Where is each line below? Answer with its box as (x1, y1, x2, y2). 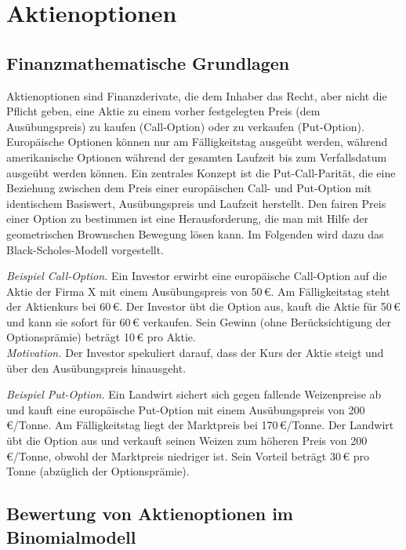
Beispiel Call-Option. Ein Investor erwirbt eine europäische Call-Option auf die (6, 268, 387, 284)
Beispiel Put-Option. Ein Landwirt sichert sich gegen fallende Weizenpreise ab (6, 386, 382, 402)
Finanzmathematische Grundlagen (6, 50, 290, 75)
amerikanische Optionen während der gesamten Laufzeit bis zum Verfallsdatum (6, 148, 387, 165)
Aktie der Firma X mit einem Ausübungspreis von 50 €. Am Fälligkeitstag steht (6, 282, 390, 299)
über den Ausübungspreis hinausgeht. (6, 359, 187, 376)
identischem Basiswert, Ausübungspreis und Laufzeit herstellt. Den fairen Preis (6, 195, 386, 211)
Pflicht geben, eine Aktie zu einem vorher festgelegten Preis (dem (6, 103, 321, 119)
